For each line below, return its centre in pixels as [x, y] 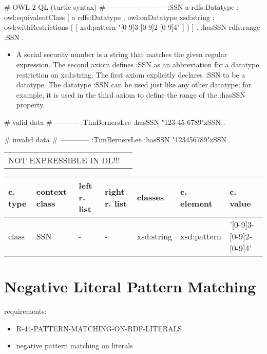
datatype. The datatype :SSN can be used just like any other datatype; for [134, 85]
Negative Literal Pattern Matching [130, 286]
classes [150, 197]
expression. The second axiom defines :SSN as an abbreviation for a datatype [138, 64]
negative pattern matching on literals [74, 346]
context [52, 191]
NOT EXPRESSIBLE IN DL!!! [64, 160]
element [196, 203]
